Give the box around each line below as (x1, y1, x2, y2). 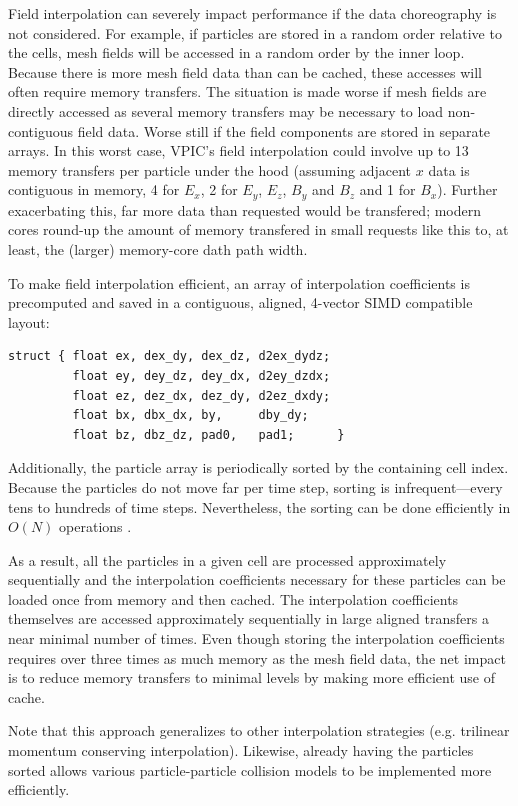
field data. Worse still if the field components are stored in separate (77, 120, 491, 141)
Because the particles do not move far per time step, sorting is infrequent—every (8, 476, 503, 497)
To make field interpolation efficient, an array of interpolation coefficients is (8, 272, 470, 293)
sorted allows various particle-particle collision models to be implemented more (8, 759, 492, 780)
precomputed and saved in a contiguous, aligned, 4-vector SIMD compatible (8, 292, 473, 313)
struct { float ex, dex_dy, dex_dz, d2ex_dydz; (8, 349, 331, 364)
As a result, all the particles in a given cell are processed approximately (8, 549, 447, 570)
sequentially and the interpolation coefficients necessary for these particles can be (8, 569, 506, 590)
